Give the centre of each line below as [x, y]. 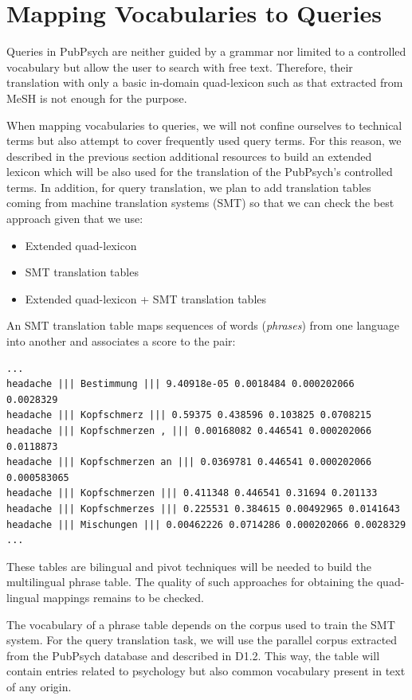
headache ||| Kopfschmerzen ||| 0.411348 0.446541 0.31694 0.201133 [192, 493]
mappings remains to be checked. [123, 597]
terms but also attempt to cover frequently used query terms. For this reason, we [204, 141]
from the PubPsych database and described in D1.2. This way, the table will [193, 655]
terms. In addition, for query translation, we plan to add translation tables [189, 187]
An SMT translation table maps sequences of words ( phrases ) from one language [203, 325]
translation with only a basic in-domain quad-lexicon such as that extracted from [205, 82]
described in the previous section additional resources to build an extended [189, 156]
